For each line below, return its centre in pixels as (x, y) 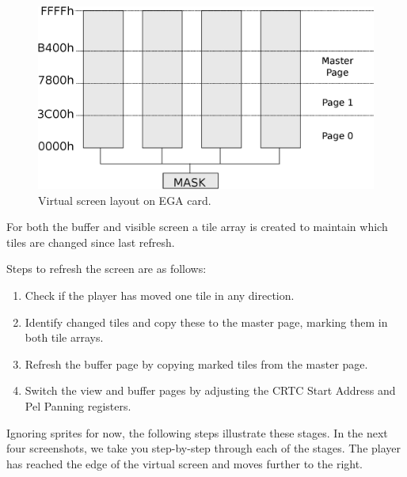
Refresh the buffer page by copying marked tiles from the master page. (196, 363)
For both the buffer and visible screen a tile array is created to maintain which (197, 227)
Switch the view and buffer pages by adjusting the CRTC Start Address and (210, 390)
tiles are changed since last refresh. (91, 242)
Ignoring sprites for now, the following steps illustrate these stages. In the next (197, 432)
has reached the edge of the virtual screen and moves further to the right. (185, 463)
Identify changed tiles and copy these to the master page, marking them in (206, 322)
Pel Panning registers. (78, 405)
